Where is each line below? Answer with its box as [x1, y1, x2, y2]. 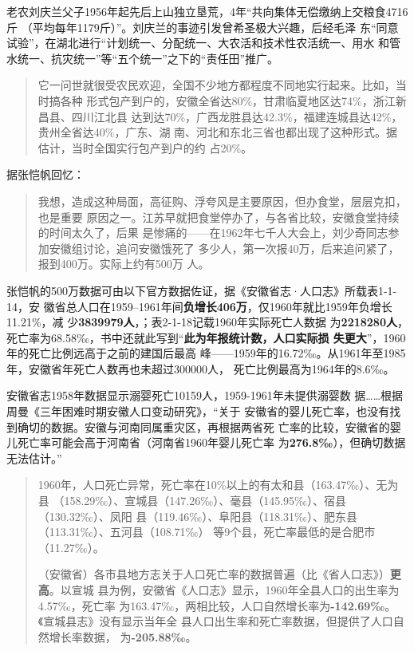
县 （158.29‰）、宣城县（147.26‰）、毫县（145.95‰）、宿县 [37, 492, 347, 509]
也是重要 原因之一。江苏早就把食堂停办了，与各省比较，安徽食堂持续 [37, 208, 400, 225]
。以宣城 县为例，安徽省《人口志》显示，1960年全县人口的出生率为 [49, 582, 400, 598]
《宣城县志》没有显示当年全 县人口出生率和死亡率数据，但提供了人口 [37, 613, 393, 629]
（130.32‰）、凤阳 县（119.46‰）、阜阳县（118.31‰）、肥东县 [37, 507, 358, 524]
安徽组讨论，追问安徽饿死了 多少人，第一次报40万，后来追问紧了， [49, 239, 400, 256]
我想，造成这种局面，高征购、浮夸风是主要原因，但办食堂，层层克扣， [37, 192, 407, 209]
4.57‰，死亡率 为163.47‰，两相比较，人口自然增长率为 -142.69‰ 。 [37, 597, 396, 614]
